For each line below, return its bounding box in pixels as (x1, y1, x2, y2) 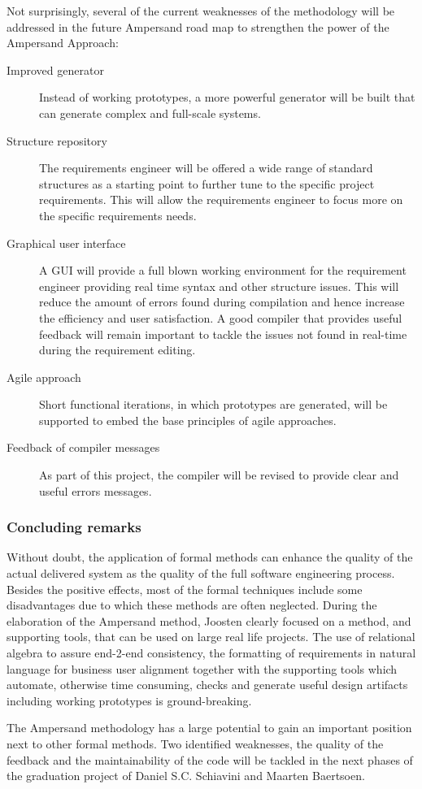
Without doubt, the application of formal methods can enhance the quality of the (7, 548, 413, 566)
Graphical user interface (7, 234, 126, 251)
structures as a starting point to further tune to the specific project (39, 175, 375, 192)
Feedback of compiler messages (7, 439, 160, 456)
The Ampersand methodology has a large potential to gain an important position (7, 719, 412, 736)
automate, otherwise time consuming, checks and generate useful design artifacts (7, 676, 408, 693)
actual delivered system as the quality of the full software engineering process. (7, 565, 395, 582)
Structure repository (7, 132, 107, 149)
